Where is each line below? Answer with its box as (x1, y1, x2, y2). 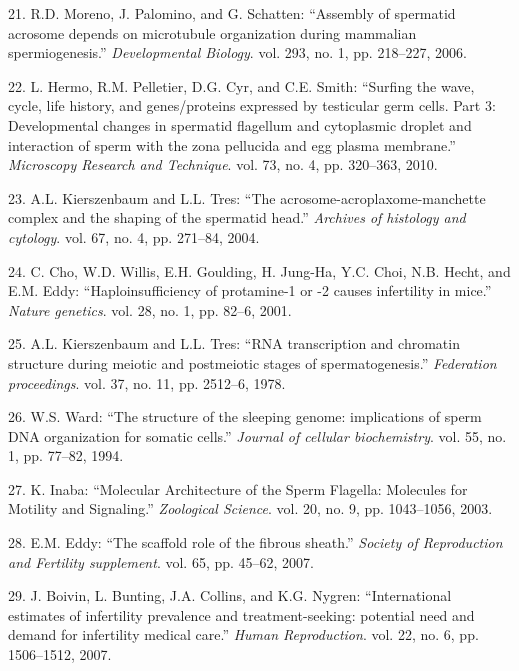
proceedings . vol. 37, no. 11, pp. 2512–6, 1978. (8, 372, 286, 393)
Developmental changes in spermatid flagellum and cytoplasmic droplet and (8, 114, 472, 135)
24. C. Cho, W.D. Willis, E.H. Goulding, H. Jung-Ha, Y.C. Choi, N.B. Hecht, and (8, 260, 511, 281)
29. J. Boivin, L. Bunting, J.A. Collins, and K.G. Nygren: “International (8, 585, 452, 606)
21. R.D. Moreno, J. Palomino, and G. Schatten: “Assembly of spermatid (8, 3, 456, 23)
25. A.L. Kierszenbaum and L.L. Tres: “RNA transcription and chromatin (8, 333, 460, 354)
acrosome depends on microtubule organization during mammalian (8, 22, 417, 43)
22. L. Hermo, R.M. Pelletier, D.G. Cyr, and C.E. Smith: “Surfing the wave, (8, 75, 475, 96)
